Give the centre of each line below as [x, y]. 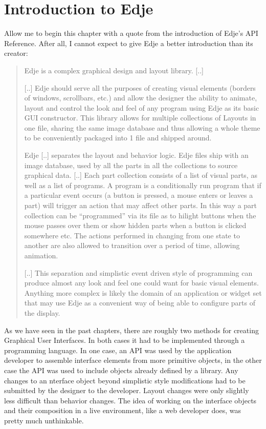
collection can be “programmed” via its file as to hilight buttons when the [140, 215]
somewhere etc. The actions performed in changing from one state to [132, 235]
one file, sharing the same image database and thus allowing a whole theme [142, 127]
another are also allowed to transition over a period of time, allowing [132, 245]
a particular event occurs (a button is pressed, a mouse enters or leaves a [139, 195]
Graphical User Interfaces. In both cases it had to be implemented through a [125, 340]
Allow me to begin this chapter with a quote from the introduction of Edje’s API [131, 33]
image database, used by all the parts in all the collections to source [131, 165]
